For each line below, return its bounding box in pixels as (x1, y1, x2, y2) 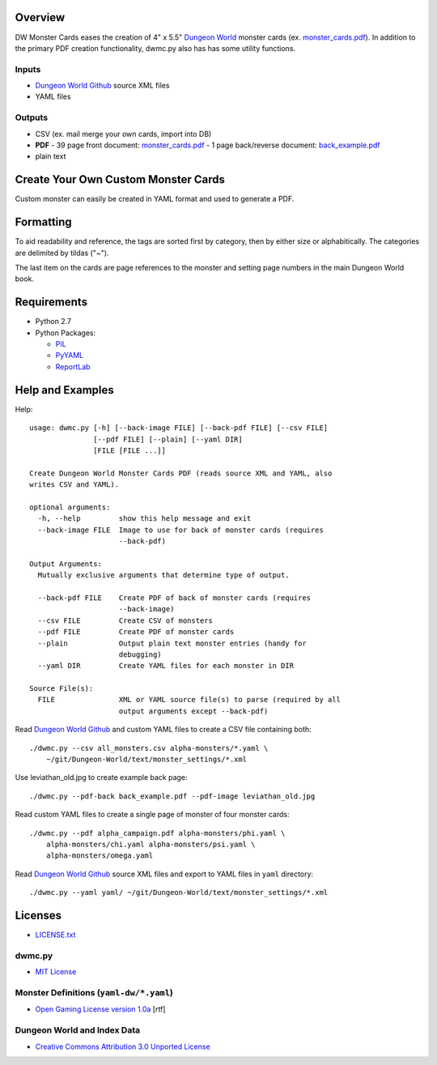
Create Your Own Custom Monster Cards (15, 173, 226, 186)
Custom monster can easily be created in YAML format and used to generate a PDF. (15, 194, 295, 204)
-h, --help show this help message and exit (37, 514, 252, 523)
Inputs (15, 63, 41, 75)
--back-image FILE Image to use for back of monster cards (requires (37, 525, 324, 535)
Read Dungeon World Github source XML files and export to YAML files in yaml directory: (15, 869, 314, 879)
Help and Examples (15, 383, 115, 397)
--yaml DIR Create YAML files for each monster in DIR (37, 661, 295, 671)
